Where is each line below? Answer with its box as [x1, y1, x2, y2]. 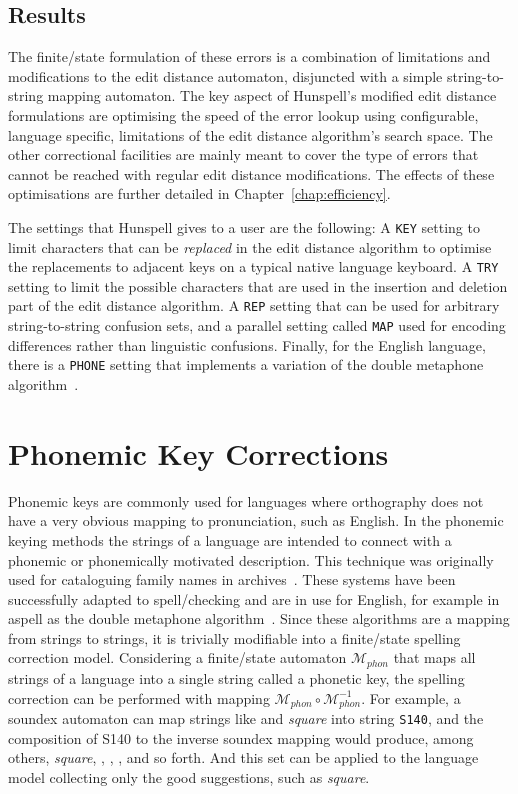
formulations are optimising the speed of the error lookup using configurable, [8, 104, 479, 125]
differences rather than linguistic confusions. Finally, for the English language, [8, 334, 486, 355]
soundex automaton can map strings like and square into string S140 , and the [8, 707, 484, 728]
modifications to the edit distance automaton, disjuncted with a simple [8, 65, 443, 86]
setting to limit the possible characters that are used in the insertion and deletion [8, 275, 508, 296]
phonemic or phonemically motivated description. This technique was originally [8, 549, 494, 570]
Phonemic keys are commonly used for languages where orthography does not [8, 490, 484, 511]
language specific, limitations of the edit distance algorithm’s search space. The [8, 124, 493, 145]
